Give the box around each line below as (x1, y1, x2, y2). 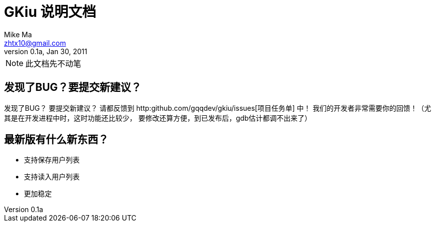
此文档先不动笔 (25, 58, 82, 69)
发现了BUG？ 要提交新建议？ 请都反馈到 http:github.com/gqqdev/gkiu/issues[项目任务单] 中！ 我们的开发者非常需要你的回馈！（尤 (4, 103, 432, 112)
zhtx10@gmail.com (4, 38, 66, 47)
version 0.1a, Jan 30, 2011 (4, 47, 88, 56)
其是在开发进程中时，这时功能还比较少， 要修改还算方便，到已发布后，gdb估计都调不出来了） (4, 113, 312, 122)
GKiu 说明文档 (4, 3, 97, 20)
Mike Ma (4, 30, 32, 39)
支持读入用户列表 (24, 172, 80, 181)
